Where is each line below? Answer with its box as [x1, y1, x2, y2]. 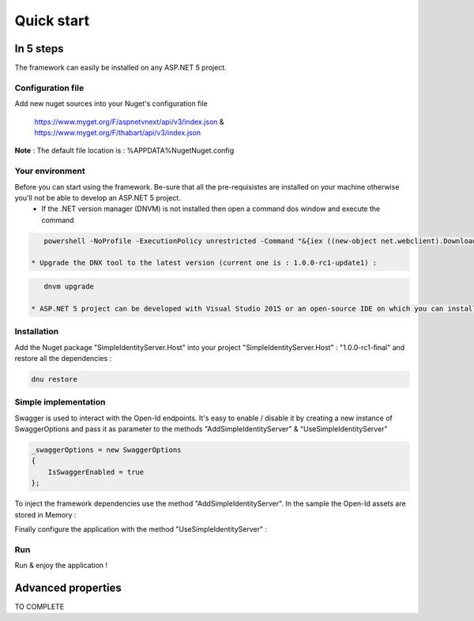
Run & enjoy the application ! [14, 561, 108, 570]
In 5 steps [14, 42, 64, 55]
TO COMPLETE [14, 602, 65, 612]
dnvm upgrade [43, 282, 95, 292]
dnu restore [31, 374, 78, 383]
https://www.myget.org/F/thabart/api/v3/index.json [34, 127, 201, 137]
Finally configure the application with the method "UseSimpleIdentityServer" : [14, 524, 268, 533]
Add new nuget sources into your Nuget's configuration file [14, 99, 209, 108]
